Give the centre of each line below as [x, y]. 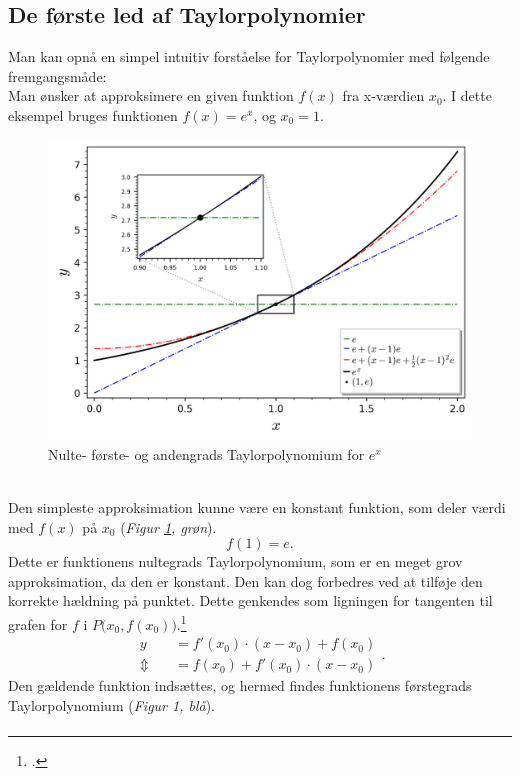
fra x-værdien [383, 95]
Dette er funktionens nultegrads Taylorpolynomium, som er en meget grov [235, 561]
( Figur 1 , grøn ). [168, 526]
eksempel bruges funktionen [93, 114]
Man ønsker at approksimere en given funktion [151, 95]
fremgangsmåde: [57, 75]
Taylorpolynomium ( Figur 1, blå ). [111, 704]
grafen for [38, 623]
